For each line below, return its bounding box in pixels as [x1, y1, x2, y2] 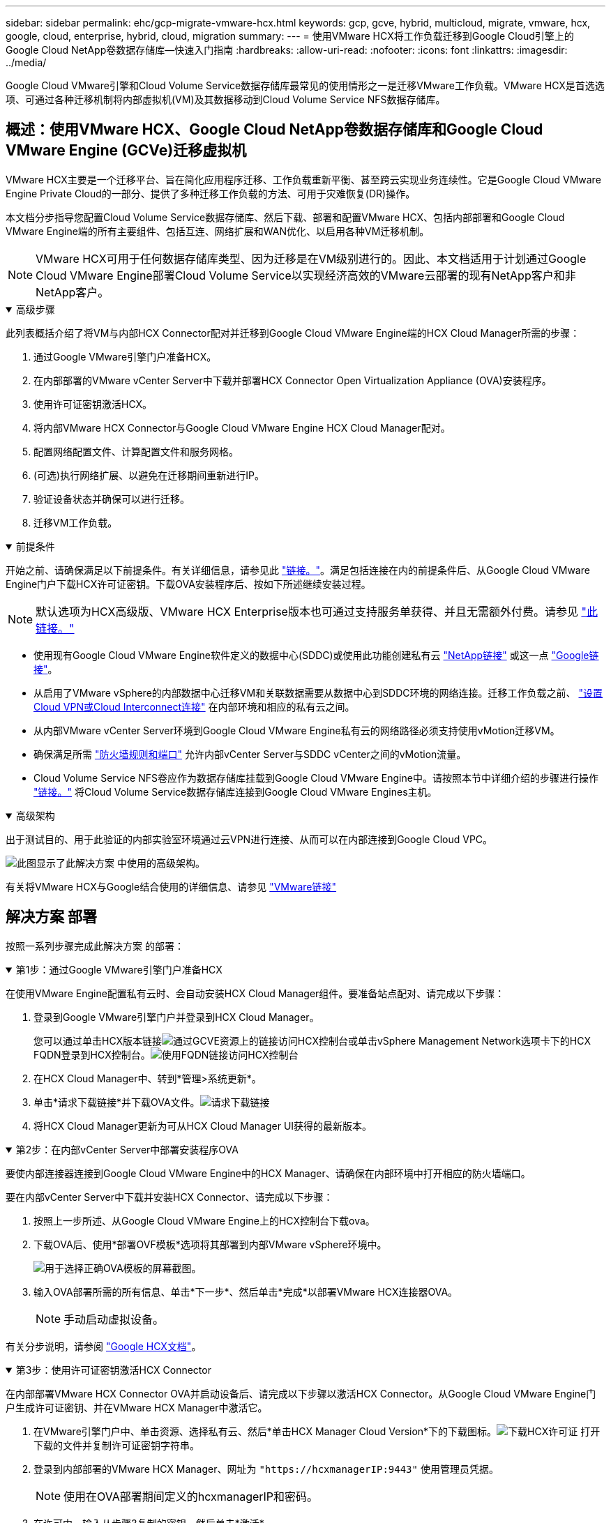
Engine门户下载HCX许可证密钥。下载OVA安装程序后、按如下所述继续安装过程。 [6, 577, 371, 590]
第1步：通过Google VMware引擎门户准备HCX [15, 963, 222, 976]
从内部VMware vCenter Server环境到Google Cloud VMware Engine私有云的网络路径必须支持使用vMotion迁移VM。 [33, 724, 560, 736]
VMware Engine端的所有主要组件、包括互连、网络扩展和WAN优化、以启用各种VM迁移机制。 [6, 225, 430, 237]
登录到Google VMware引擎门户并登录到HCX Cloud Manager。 [33, 1010, 319, 1023]
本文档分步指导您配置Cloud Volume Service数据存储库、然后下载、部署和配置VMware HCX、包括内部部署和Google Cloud [6, 211, 565, 223]
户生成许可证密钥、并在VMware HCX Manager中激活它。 [6, 1401, 268, 1414]
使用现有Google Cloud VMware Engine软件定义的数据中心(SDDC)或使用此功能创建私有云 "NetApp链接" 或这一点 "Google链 [33, 649, 599, 661]
